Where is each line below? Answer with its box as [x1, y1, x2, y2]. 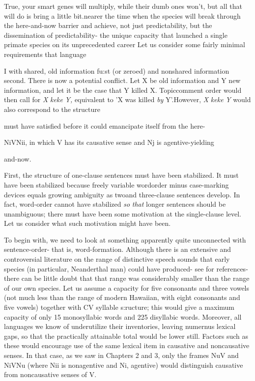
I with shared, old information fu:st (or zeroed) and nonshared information [4, 65, 229, 76]
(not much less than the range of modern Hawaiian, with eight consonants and [4, 292, 240, 302]
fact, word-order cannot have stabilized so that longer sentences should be [4, 199, 226, 209]
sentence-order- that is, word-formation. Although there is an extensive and [4, 244, 231, 254]
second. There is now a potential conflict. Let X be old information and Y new [4, 75, 241, 85]
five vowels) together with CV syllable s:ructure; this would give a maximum [4, 302, 234, 312]
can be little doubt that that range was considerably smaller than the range [21, 273, 250, 283]
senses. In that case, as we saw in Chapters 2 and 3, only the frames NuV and [4, 350, 239, 360]
